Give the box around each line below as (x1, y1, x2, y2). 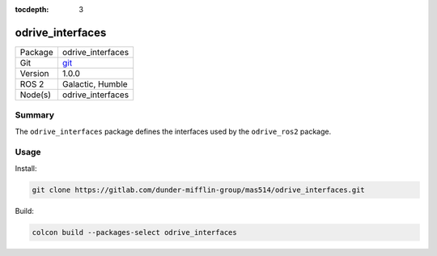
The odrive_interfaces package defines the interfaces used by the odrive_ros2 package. (15, 126, 332, 136)
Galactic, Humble (62, 78, 129, 89)
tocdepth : (15, 5, 49, 14)
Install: (15, 163, 37, 173)
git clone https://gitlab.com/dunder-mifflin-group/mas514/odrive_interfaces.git (32, 185, 366, 194)
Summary (15, 109, 55, 121)
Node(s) (19, 89, 52, 100)
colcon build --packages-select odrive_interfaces (32, 228, 238, 237)
